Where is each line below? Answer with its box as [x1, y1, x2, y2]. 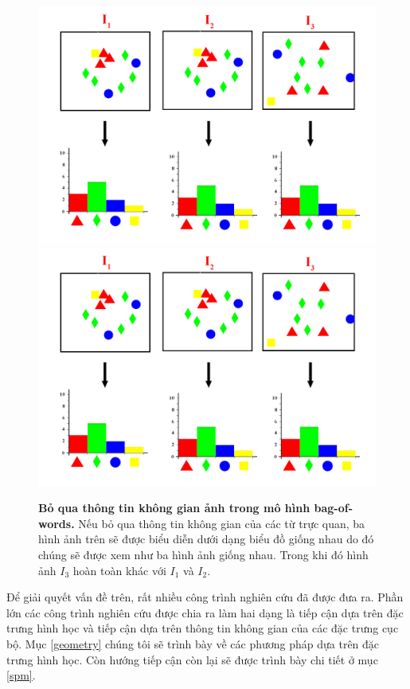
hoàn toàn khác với [72, 562, 166, 578]
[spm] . [6, 667, 36, 683]
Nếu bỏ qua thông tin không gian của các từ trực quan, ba [78, 515, 365, 531]
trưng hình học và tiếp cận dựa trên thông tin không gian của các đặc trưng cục [6, 620, 399, 636]
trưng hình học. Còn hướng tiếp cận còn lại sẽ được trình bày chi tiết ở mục [6, 651, 378, 667]
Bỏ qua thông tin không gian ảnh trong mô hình [38, 499, 310, 516]
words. [38, 515, 75, 531]
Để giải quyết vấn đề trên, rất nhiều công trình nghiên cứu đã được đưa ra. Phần [6, 589, 404, 605]
